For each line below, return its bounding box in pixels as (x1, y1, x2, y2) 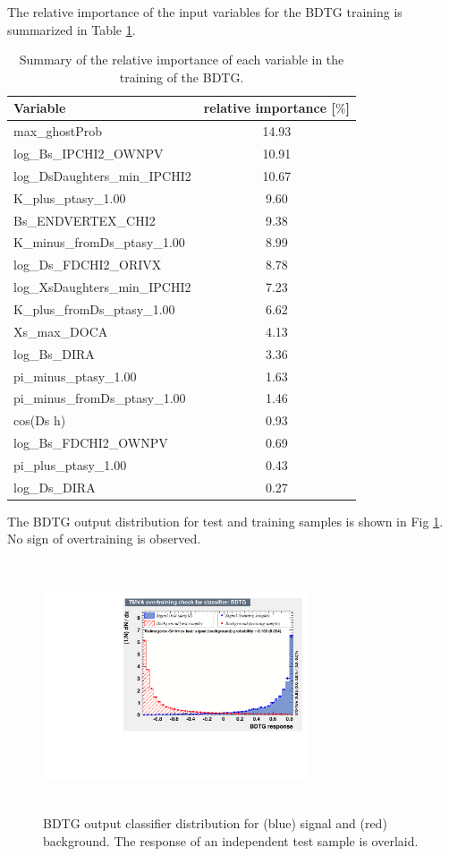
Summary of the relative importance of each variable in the (19, 50, 344, 69)
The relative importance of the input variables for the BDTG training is (7, 3, 402, 21)
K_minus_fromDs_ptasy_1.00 (13, 233, 185, 252)
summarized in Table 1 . (7, 20, 136, 39)
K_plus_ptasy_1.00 (13, 188, 126, 207)
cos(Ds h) (13, 411, 66, 430)
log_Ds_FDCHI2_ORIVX (13, 255, 162, 274)
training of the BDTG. (119, 67, 244, 86)
